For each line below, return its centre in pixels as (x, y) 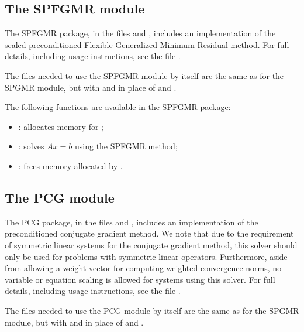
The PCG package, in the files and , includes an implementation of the (132, 222)
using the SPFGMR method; (126, 146)
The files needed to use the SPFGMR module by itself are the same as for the (144, 75)
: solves (31, 146)
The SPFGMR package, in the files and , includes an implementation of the (140, 33)
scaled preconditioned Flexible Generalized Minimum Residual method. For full (147, 44)
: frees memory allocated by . (70, 165)
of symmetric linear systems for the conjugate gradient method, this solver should (151, 244)
